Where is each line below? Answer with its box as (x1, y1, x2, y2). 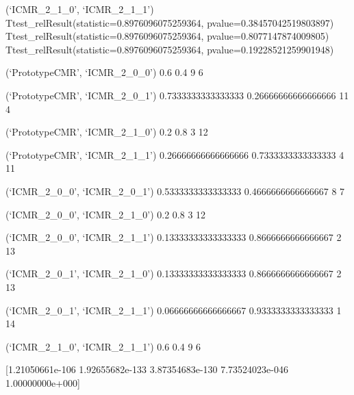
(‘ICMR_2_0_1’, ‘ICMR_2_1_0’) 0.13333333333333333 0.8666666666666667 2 (5, 266, 342, 281)
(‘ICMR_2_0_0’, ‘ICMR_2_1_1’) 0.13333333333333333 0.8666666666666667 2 (5, 230, 342, 244)
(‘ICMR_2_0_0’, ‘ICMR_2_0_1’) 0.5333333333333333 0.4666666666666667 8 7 (5, 183, 345, 198)
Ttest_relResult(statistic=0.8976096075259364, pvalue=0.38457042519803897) (5, 15, 334, 29)
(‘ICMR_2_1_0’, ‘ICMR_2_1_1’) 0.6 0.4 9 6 (5, 339, 201, 353)
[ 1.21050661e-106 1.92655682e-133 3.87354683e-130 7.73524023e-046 (5, 362, 288, 377)
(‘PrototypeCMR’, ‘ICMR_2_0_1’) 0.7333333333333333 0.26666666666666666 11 (5, 88, 349, 102)
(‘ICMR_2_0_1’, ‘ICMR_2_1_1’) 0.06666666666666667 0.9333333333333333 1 (5, 303, 342, 317)
